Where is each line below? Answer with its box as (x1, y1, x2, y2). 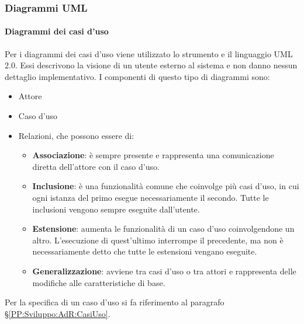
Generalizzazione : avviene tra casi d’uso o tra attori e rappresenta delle (32, 264, 296, 277)
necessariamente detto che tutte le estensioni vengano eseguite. (32, 245, 257, 257)
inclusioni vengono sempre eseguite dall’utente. (32, 203, 200, 215)
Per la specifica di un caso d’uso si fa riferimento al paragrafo (5, 296, 224, 308)
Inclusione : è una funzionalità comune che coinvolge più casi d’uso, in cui (32, 180, 299, 192)
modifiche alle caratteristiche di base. (32, 276, 165, 288)
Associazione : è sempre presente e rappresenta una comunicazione (32, 149, 274, 161)
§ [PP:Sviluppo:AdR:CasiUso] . (5, 307, 110, 319)
